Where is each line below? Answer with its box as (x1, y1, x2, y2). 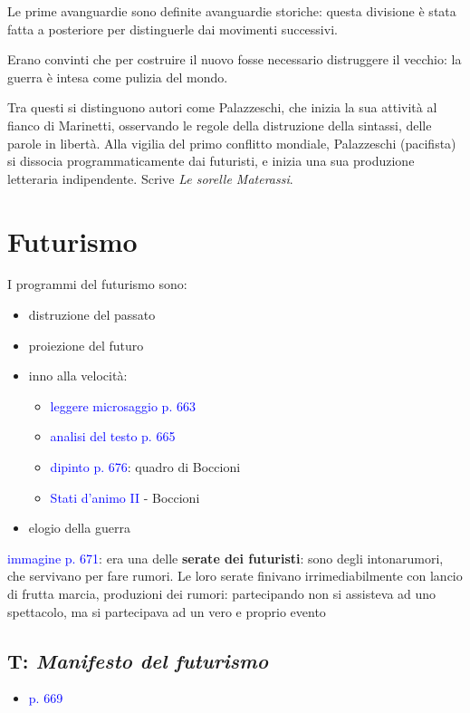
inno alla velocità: (28, 366, 128, 385)
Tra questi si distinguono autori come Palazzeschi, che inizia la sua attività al (7, 98, 437, 117)
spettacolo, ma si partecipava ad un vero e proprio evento (7, 602, 326, 621)
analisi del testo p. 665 (50, 427, 176, 446)
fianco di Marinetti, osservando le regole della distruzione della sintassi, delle (7, 115, 432, 134)
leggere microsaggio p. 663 (50, 396, 196, 415)
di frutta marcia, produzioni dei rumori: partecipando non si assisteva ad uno (7, 584, 436, 602)
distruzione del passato (28, 305, 156, 324)
